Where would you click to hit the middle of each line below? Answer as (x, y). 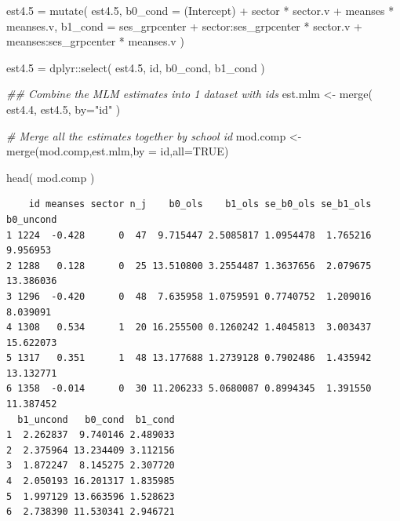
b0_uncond (32, 219)
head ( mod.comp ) (51, 177)
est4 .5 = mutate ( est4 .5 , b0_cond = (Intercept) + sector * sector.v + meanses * (200, 10)
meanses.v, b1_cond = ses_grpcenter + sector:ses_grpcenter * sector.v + (184, 26)
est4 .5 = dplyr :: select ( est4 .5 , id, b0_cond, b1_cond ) (136, 67)
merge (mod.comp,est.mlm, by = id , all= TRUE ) (118, 151)
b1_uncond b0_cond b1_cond (96, 419)
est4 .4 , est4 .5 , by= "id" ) (64, 109)
